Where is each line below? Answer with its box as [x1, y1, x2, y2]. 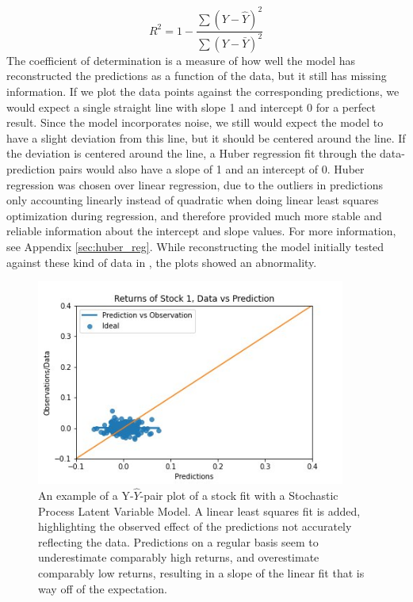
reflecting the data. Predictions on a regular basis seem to [38, 533, 319, 550]
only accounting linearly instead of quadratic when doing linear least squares [6, 192, 379, 208]
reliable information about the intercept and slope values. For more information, [6, 223, 396, 239]
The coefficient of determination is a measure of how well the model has [6, 51, 356, 68]
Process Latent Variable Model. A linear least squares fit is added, [38, 502, 361, 519]
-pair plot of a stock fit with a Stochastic [140, 487, 338, 503]
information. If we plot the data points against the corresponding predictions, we [6, 83, 400, 100]
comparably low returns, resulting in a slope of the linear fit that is [38, 564, 365, 581]
